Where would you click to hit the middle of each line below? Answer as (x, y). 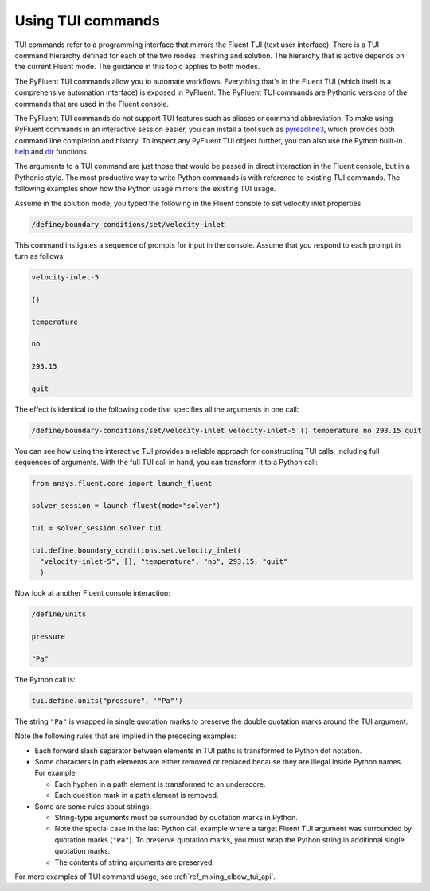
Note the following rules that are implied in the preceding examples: (125, 736)
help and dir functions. (52, 152)
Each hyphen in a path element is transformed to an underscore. (160, 784)
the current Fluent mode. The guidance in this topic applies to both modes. (137, 67)
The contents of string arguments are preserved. (135, 862)
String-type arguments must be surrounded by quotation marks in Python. (176, 817)
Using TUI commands (87, 21)
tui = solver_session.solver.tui (97, 528)
